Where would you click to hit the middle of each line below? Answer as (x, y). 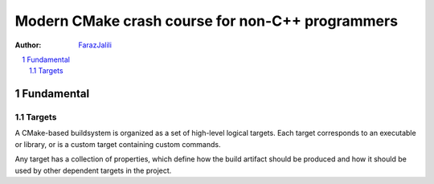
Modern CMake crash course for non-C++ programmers (206, 21)
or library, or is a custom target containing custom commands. (118, 144)
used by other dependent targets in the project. (93, 170)
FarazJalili (95, 45)
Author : (28, 45)
